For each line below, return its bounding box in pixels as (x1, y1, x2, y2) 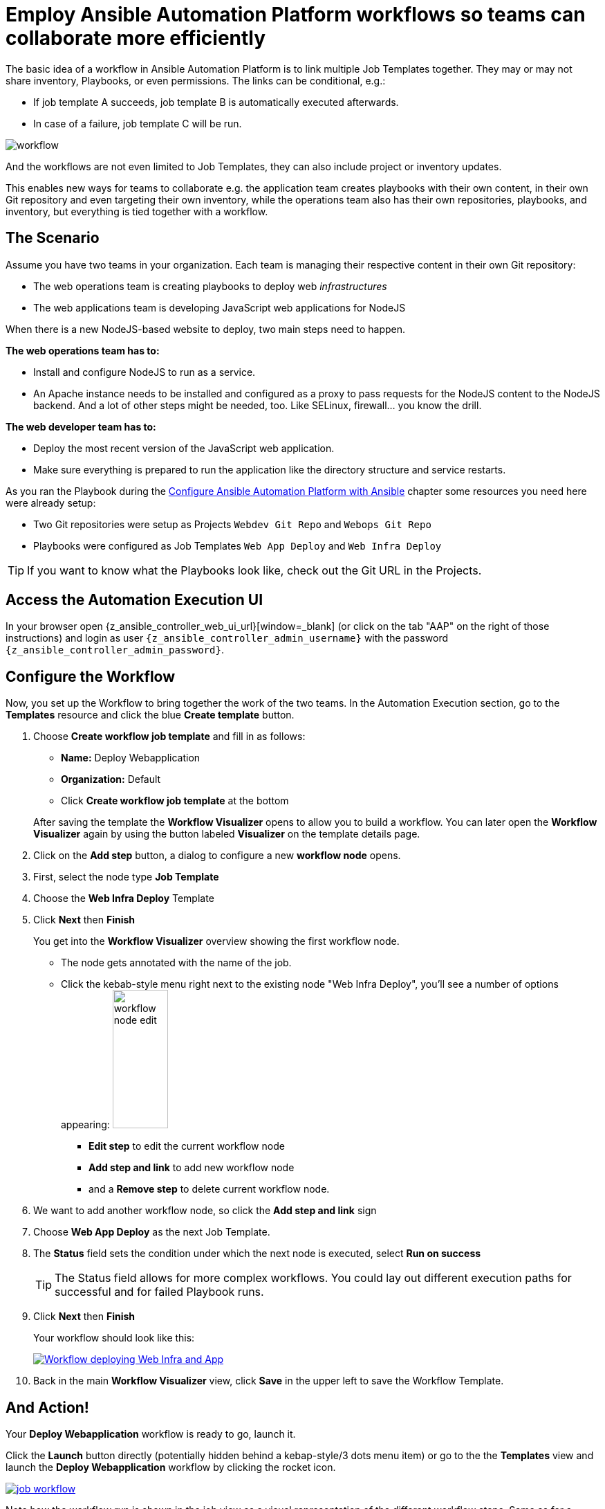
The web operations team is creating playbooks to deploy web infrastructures (33, 280, 387, 292)
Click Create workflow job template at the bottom (61, 795, 289, 807)
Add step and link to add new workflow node (89, 1162, 295, 1174)
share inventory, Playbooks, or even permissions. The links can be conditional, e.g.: (6, 74, 386, 87)
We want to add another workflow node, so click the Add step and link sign (33, 1204, 377, 1217)
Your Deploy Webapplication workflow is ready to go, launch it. (6, 1428, 296, 1440)
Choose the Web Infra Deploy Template (33, 892, 214, 905)
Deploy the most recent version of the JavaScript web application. (33, 442, 335, 454)
